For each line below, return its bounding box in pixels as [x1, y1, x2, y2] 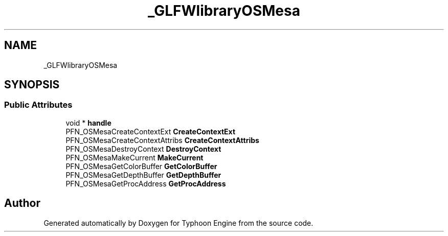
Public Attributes [4, 100, 73, 110]
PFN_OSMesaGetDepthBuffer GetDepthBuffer [65, 170, 221, 179]
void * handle [65, 118, 111, 127]
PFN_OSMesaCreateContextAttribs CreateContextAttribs [65, 135, 259, 145]
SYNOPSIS [4, 78, 60, 91]
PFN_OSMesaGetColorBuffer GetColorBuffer [65, 161, 217, 171]
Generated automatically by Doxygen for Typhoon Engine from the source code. [43, 218, 313, 227]
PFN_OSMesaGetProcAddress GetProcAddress [65, 179, 226, 188]
